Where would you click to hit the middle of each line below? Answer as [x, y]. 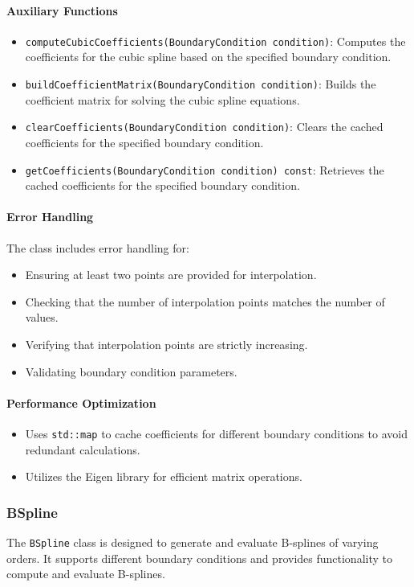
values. [42, 317]
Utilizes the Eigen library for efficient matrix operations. [164, 476]
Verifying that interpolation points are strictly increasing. [166, 344]
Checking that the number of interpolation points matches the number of [205, 301]
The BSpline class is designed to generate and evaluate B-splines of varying [193, 542]
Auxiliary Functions [62, 10]
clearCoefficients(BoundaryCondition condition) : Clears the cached [204, 127]
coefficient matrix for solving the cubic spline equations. [162, 99]
